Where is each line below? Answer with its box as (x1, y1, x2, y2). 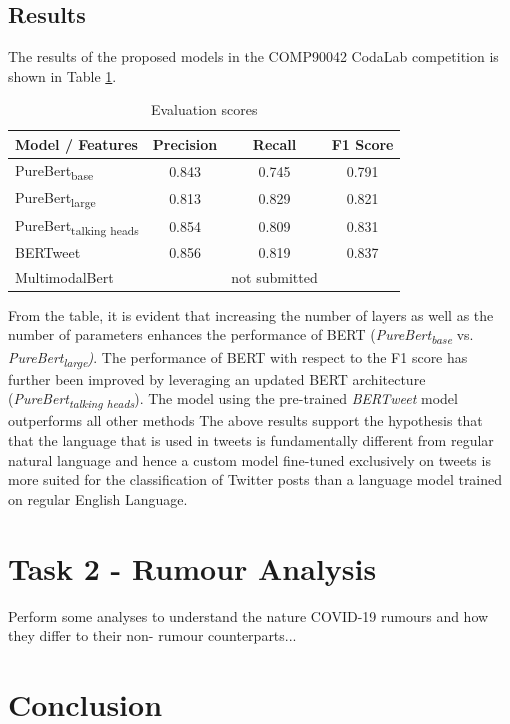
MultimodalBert (15, 266, 114, 287)
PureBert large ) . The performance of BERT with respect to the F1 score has (8, 346, 468, 370)
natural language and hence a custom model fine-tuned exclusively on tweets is (8, 449, 491, 470)
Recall (252, 133, 297, 154)
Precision (152, 133, 218, 154)
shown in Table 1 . (8, 65, 117, 86)
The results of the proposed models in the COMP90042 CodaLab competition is (8, 46, 499, 67)
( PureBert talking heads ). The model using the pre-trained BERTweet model (8, 388, 458, 412)
